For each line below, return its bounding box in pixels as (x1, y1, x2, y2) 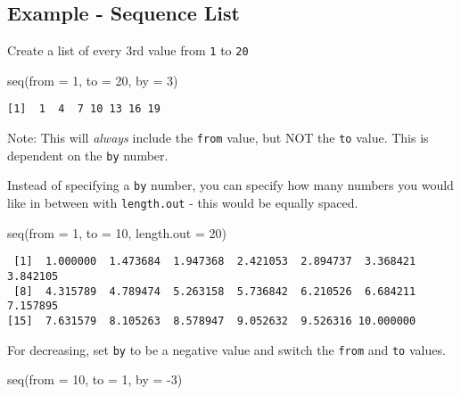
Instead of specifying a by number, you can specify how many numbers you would (7, 176, 454, 194)
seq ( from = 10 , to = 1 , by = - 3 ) (7, 370, 183, 389)
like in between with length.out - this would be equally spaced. (7, 193, 358, 212)
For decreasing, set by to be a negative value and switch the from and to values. (7, 340, 446, 358)
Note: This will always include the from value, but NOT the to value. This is (7, 128, 429, 147)
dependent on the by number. (7, 145, 169, 164)
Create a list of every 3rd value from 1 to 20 (7, 41, 249, 60)
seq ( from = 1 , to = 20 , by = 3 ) (7, 70, 178, 89)
